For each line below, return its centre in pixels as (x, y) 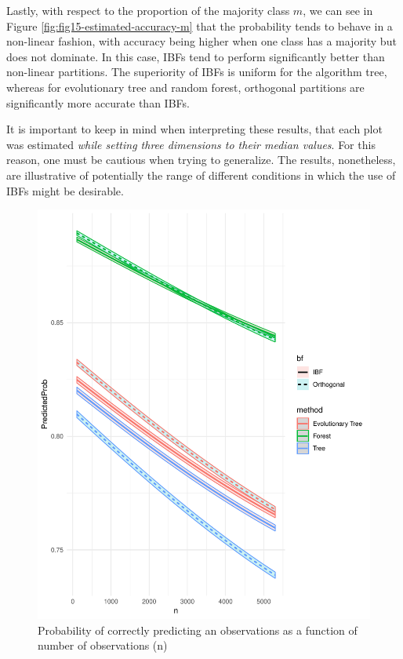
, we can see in (338, 10)
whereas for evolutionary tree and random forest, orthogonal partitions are (185, 87)
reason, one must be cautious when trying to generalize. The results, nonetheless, (201, 160)
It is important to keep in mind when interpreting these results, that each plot (194, 129)
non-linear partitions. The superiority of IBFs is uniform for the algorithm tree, (197, 72)
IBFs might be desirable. (65, 190)
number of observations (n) (103, 645)
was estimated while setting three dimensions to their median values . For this (191, 144)
